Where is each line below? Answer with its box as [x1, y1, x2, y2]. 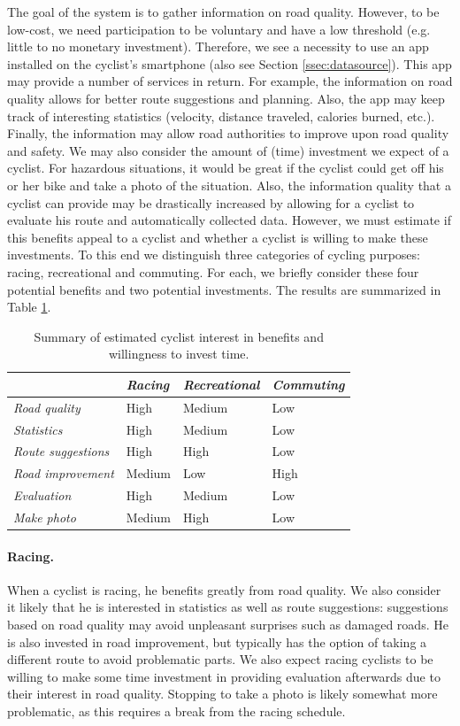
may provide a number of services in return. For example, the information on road [7, 72, 453, 90]
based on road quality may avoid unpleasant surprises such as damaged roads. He [7, 615, 448, 634]
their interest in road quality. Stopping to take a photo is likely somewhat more [7, 684, 438, 703]
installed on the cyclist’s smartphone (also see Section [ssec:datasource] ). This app [7, 54, 452, 73]
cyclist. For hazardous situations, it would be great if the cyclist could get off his [7, 158, 444, 177]
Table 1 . [7, 297, 51, 316]
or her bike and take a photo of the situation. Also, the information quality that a [7, 175, 451, 194]
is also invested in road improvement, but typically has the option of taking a [7, 632, 427, 651]
